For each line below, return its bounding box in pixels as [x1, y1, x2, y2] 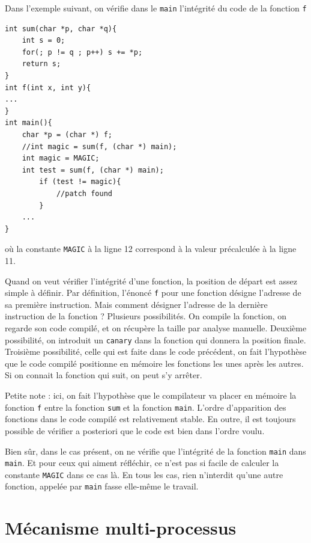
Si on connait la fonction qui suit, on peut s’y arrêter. [5, 369, 202, 381]
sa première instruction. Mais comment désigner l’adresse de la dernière [5, 298, 268, 310]
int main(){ [5, 118, 52, 127]
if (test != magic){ [39, 177, 121, 186]
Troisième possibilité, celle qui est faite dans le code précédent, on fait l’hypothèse [5, 345, 307, 358]
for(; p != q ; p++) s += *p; [22, 48, 143, 57]
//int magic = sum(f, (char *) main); [22, 142, 177, 151]
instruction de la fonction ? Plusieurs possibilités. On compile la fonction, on [5, 310, 286, 322]
